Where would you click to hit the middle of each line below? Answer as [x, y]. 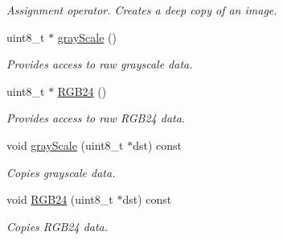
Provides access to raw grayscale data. [100, 64]
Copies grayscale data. [61, 172]
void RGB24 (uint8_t [60, 199]
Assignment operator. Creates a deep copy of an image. [142, 10]
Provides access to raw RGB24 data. [96, 118]
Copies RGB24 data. [57, 226]
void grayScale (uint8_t [65, 145]
